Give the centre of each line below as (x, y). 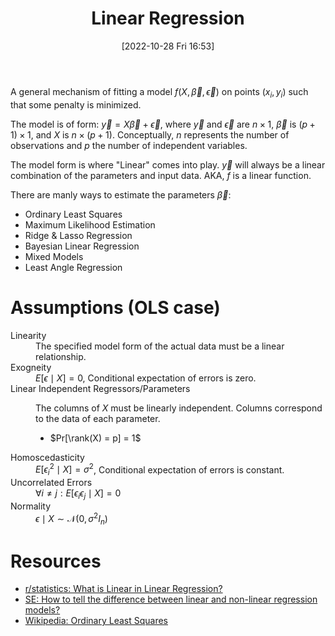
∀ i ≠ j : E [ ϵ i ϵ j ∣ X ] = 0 (78, 494)
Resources (56, 561)
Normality (31, 506)
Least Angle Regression (73, 267)
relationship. (61, 356)
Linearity (28, 335)
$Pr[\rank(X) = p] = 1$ (95, 438)
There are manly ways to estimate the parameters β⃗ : (121, 194)
